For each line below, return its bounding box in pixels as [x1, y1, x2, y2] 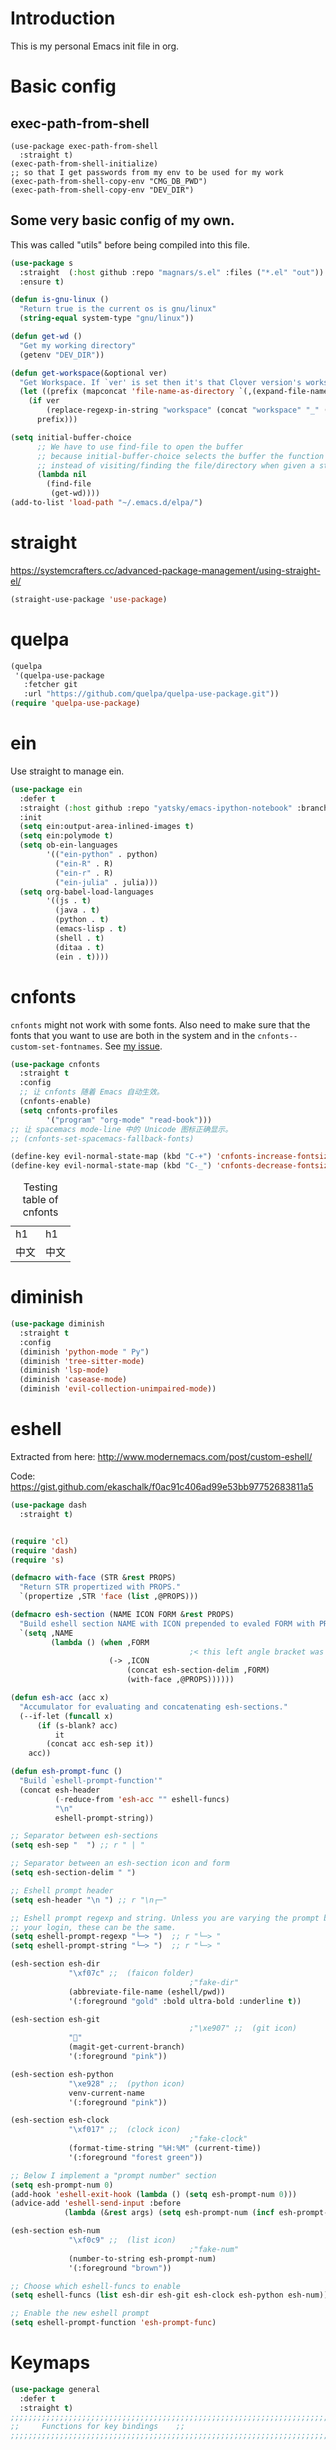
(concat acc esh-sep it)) [46, 1739, 155, 1749]
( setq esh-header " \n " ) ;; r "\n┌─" [10, 1895, 168, 1905]
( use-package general [10, 2384, 101, 2394]
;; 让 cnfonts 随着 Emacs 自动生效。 [19, 1087, 165, 1097]
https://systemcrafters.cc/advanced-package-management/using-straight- [10, 564, 321, 576]
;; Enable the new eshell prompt [10, 2308, 150, 2319]
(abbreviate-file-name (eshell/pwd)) [68, 1987, 226, 1997]
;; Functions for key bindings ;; [10, 2422, 186, 2432]
